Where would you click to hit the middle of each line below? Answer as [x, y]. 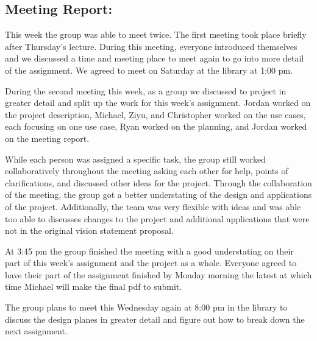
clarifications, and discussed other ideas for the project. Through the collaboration [158, 182]
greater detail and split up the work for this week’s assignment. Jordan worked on [158, 103]
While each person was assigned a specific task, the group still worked [136, 159]
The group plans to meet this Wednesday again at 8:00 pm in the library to [146, 307]
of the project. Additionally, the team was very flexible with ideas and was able [153, 206]
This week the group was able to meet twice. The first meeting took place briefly [156, 34]
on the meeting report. [47, 138]
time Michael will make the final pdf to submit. [94, 287]
